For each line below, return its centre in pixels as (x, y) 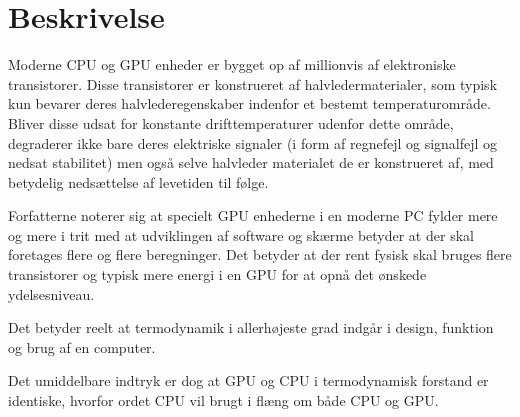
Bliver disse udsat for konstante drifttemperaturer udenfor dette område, (231, 122)
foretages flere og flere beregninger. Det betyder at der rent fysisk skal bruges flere (260, 254)
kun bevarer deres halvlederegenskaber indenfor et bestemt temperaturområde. (249, 103)
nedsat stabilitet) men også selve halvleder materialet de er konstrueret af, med (251, 162)
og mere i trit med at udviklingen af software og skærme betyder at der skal (241, 234)
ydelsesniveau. (51, 293)
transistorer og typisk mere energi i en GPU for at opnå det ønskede (217, 274)
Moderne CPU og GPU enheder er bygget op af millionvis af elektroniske (232, 64)
